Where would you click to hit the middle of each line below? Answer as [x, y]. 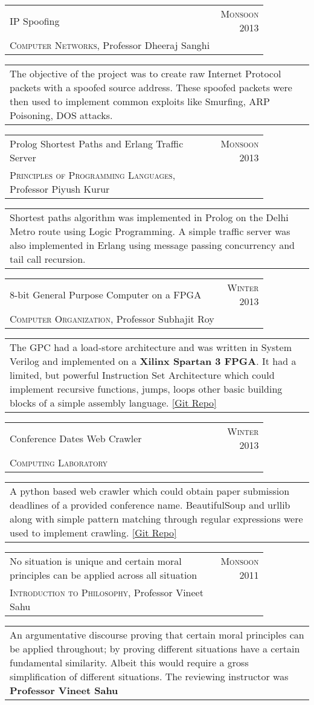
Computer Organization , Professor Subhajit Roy [112, 319]
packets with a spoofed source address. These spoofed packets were [151, 87]
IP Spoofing [35, 21]
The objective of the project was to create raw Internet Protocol [146, 73]
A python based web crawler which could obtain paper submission [150, 491]
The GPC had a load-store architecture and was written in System [151, 347]
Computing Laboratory [59, 462]
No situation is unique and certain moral [96, 561]
